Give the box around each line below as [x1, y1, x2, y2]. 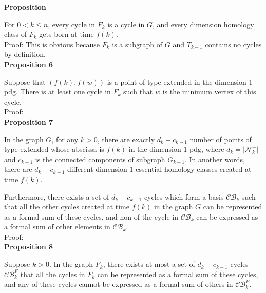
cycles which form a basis [144, 191, 224, 202]
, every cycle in [48, 18, 95, 29]
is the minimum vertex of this [162, 86, 256, 97]
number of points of [189, 133, 252, 144]
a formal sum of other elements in [4, 221, 110, 232]
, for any [51, 133, 79, 144]
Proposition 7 [4, 116, 53, 127]
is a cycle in [107, 18, 145, 29]
